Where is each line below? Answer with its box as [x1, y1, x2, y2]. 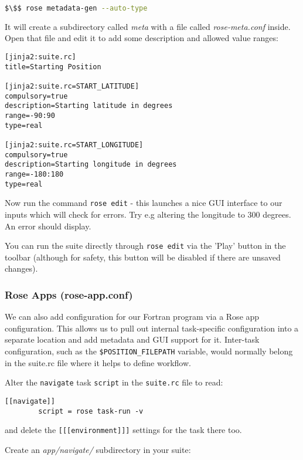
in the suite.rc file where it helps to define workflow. [5, 356, 191, 368]
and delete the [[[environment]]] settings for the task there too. [5, 424, 242, 436]
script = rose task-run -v [38, 407, 144, 415]
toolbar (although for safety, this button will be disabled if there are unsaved [5, 251, 281, 263]
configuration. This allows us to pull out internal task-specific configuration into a [5, 322, 299, 334]
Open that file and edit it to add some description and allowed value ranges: [5, 32, 278, 44]
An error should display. [5, 219, 91, 232]
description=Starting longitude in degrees [5, 160, 177, 169]
